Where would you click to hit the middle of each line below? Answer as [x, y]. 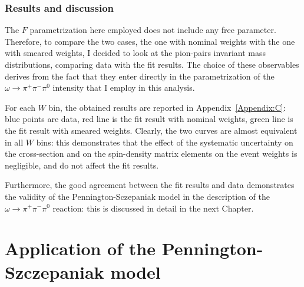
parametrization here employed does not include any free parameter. [153, 30]
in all [14, 142]
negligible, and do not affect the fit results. [82, 165]
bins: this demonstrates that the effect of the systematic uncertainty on [165, 142]
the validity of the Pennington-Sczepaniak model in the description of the [137, 196]
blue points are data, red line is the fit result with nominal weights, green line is [149, 119]
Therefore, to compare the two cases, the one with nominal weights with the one [150, 41]
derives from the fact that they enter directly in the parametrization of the [140, 76]
